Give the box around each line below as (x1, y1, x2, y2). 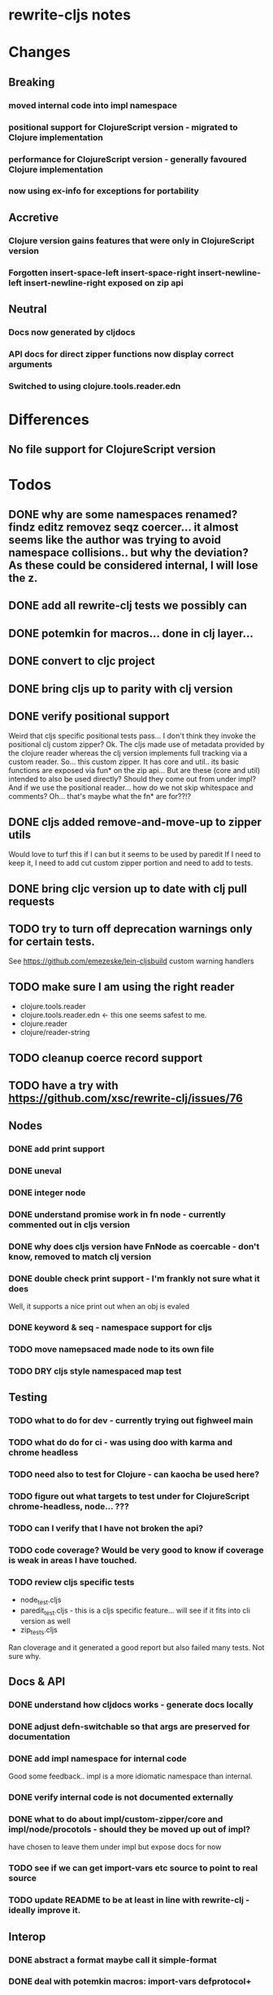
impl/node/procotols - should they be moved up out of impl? (8, 1824, 250, 1836)
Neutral (8, 303, 47, 316)
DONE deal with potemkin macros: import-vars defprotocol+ (8, 1975, 252, 1987)
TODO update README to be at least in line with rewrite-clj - (8, 1894, 250, 1906)
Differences (8, 411, 89, 429)
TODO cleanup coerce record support (8, 1051, 203, 1065)
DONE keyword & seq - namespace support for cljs (8, 1322, 213, 1334)
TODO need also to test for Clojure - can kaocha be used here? (8, 1469, 260, 1480)
